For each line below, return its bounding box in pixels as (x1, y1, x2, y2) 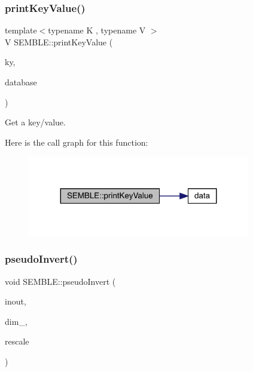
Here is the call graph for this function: (5, 136, 148, 148)
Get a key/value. (5, 116, 66, 128)
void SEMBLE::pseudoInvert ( (5, 275, 116, 287)
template (5, 24, 37, 36)
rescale (5, 335, 29, 348)
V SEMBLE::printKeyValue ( (5, 35, 113, 48)
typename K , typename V (48, 24, 146, 36)
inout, (5, 295, 26, 308)
